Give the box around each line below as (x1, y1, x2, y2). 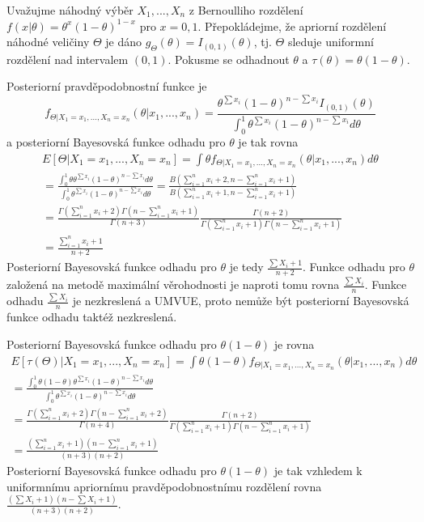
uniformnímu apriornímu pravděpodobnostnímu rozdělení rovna (6, 477, 322, 494)
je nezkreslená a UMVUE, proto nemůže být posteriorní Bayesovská (72, 292, 409, 309)
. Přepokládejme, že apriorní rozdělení (197, 17, 387, 34)
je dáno (105, 33, 142, 50)
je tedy (229, 258, 264, 275)
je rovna (273, 336, 315, 353)
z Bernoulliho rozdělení (189, 2, 303, 18)
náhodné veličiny (6, 33, 90, 50)
